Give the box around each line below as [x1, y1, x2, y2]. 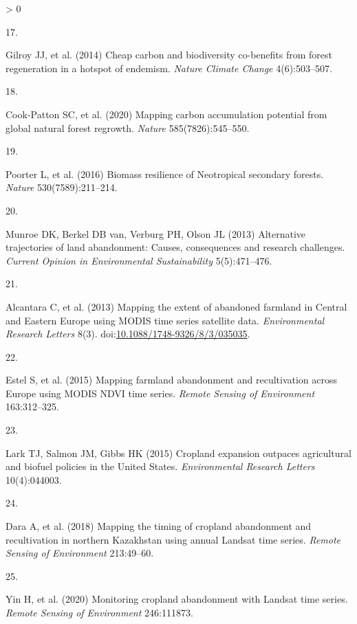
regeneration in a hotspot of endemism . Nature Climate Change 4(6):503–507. [6, 60, 332, 75]
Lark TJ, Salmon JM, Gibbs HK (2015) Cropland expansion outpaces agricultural [6, 445, 351, 460]
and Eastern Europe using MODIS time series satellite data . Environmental [6, 313, 325, 327]
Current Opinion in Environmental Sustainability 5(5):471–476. [6, 253, 272, 267]
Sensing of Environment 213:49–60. [6, 546, 154, 560]
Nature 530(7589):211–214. [6, 180, 118, 194]
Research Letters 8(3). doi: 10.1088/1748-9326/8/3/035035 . [6, 326, 250, 341]
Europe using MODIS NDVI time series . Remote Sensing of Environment [6, 386, 315, 400]
